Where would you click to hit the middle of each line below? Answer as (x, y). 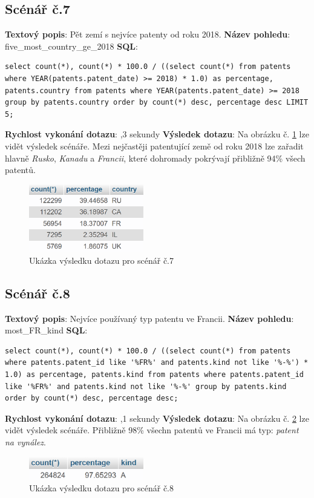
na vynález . (25, 442)
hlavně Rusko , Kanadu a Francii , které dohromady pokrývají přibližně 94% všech (155, 158)
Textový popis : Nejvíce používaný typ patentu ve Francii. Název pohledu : (149, 318)
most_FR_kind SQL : (46, 330)
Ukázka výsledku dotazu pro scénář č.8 (102, 488)
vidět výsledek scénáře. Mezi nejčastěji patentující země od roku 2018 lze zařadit (154, 146)
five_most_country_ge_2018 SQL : (71, 46)
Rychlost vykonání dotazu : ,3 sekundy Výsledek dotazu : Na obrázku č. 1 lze (157, 134)
